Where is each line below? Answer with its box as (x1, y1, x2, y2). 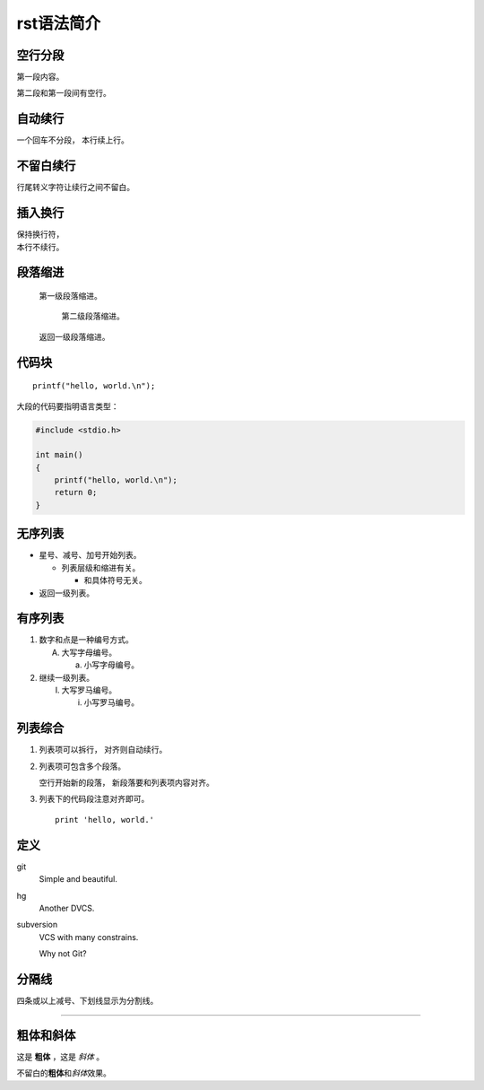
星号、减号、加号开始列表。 (39, 550, 142, 561)
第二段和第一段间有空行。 (16, 88, 111, 99)
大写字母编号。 (61, 647, 117, 658)
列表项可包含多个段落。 (39, 761, 125, 772)
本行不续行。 (16, 241, 65, 252)
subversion (16, 920, 58, 930)
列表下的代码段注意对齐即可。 (39, 794, 150, 805)
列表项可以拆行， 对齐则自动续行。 (39, 745, 168, 755)
